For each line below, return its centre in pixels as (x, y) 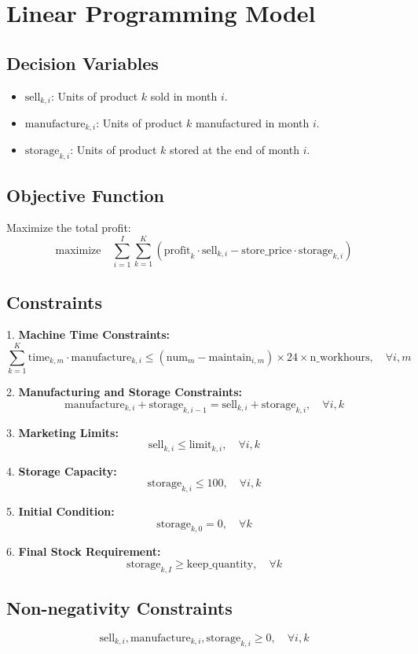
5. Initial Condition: (60, 511)
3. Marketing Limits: (62, 432)
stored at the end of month (234, 150)
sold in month (184, 96)
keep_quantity (220, 564)
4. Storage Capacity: (62, 470)
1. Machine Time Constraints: (88, 334)
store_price (267, 250)
